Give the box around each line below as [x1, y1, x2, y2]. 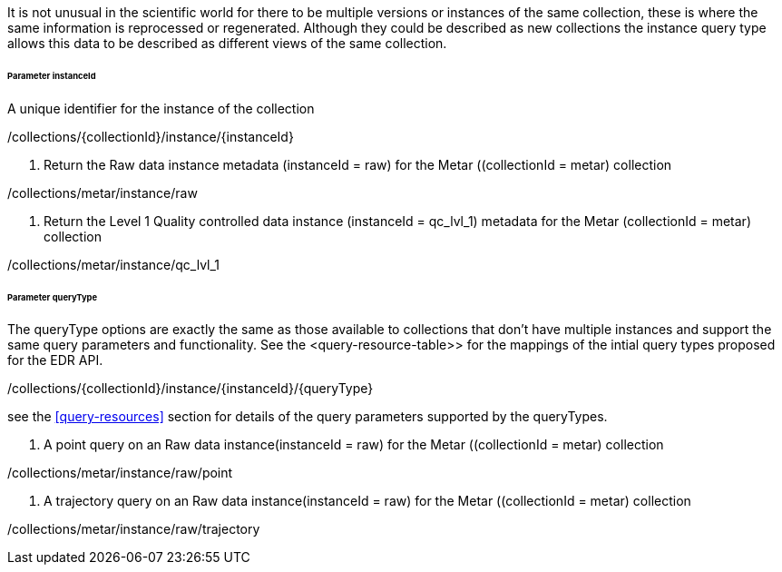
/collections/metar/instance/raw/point [7, 465, 233, 481]
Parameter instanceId [7, 70, 96, 81]
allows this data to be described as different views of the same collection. [7, 35, 447, 51]
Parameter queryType [7, 291, 98, 302]
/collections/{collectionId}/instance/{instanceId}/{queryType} [7, 380, 374, 397]
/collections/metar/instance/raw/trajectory [7, 521, 260, 537]
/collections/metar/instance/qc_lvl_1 [7, 256, 220, 272]
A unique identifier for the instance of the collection [7, 100, 315, 116]
